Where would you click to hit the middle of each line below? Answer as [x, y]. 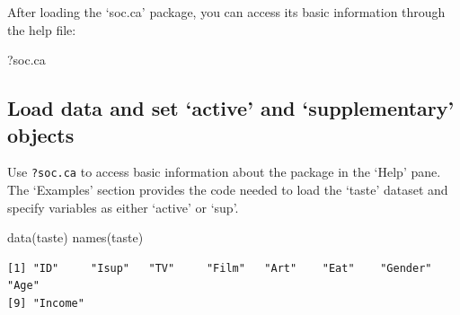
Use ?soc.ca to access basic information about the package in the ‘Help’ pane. [224, 172]
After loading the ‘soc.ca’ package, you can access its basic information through [226, 12]
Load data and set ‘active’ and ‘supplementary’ [231, 108]
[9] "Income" [46, 303]
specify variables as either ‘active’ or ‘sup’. [123, 207]
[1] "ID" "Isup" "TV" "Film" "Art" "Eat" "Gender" [220, 268]
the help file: [42, 29]
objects [41, 134]
